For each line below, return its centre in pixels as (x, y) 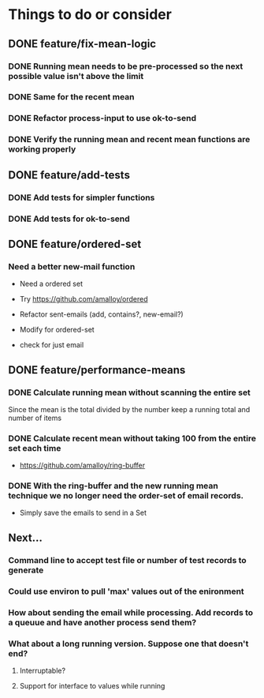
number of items (35, 418)
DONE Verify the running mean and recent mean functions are (129, 140)
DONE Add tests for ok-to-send (69, 219)
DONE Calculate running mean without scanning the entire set (129, 392)
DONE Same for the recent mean (71, 97)
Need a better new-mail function (72, 266)
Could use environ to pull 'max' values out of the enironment (126, 591)
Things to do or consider (90, 15)
